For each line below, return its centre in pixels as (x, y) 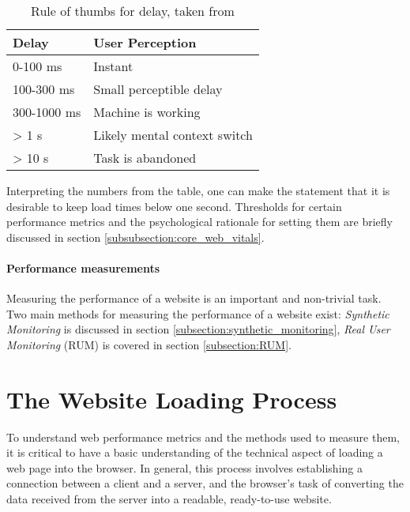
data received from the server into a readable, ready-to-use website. (169, 499)
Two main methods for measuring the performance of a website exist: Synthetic (198, 313)
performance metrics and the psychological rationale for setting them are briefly (199, 222)
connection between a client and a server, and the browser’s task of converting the (205, 483)
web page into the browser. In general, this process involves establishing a (184, 467)
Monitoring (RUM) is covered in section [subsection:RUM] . (149, 344)
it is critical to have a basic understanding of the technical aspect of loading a (195, 452)
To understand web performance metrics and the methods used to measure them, (203, 437)
